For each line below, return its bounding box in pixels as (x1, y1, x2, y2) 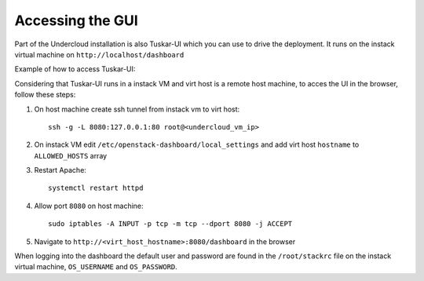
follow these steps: (14, 90, 76, 100)
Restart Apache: (34, 166, 86, 175)
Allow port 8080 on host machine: (34, 201, 144, 210)
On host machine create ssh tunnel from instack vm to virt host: (34, 104, 240, 114)
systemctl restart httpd (48, 184, 144, 192)
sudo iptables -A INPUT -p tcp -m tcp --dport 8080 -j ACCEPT (48, 220, 293, 228)
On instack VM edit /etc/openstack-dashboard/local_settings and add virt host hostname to (34, 140, 360, 149)
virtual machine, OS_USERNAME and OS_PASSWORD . (14, 262, 178, 272)
